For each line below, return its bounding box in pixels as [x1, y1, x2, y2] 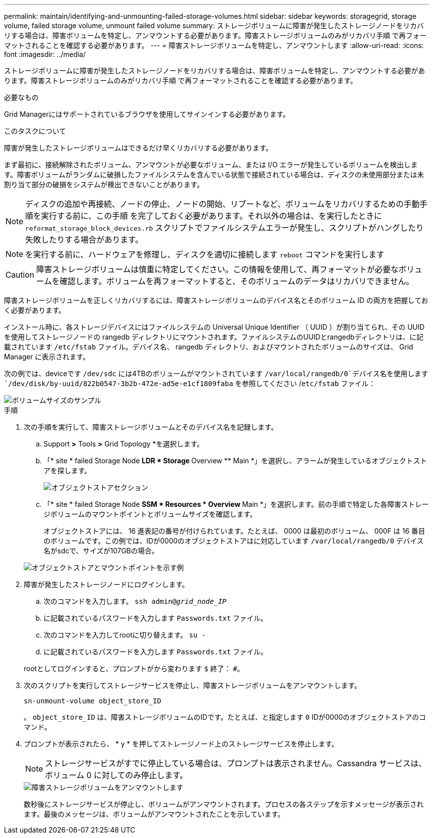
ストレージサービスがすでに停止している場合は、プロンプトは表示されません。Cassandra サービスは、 [45, 758, 427, 768]
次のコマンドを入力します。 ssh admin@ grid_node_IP [43, 597, 226, 605]
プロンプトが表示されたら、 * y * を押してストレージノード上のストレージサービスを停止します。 [24, 739, 339, 748]
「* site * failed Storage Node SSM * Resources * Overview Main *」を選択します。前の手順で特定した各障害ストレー [43, 500, 429, 508]
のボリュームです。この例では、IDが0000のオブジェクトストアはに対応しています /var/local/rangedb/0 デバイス [43, 537, 424, 545]
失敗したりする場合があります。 [25, 235, 143, 245]
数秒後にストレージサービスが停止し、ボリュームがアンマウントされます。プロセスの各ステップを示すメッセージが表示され [24, 800, 424, 808]
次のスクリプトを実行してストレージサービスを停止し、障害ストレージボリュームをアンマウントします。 [24, 681, 361, 690]
